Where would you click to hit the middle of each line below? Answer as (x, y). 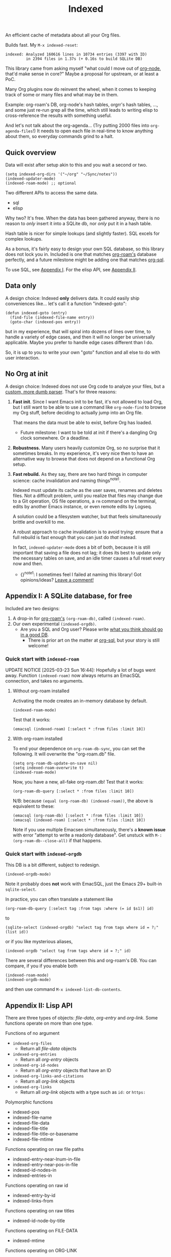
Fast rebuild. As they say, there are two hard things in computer (80, 474)
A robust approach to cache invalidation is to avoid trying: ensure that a (88, 532)
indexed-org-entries (34, 1054)
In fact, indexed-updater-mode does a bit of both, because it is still (81, 547)
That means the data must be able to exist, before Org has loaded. (82, 422)
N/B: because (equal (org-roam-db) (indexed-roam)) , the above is (83, 801)
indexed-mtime (29, 1241)
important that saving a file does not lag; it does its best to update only (87, 553)
